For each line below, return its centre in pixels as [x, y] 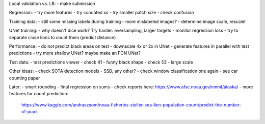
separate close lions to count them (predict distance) [63, 37]
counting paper [25, 78]
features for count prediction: [39, 94]
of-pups [29, 112]
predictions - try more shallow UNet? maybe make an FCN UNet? [75, 53]
